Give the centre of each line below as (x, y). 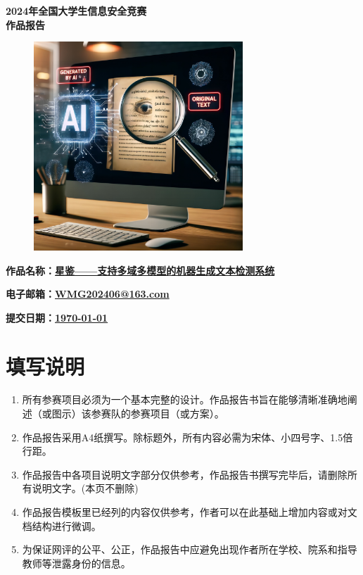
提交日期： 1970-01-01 (57, 317)
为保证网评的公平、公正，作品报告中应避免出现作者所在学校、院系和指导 (190, 549)
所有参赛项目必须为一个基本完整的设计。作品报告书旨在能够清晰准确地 (185, 399)
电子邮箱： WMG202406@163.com (88, 294)
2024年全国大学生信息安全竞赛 (76, 11)
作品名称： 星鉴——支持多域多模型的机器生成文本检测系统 (140, 270)
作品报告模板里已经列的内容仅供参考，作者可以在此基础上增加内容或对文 (190, 512)
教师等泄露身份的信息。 (76, 563)
